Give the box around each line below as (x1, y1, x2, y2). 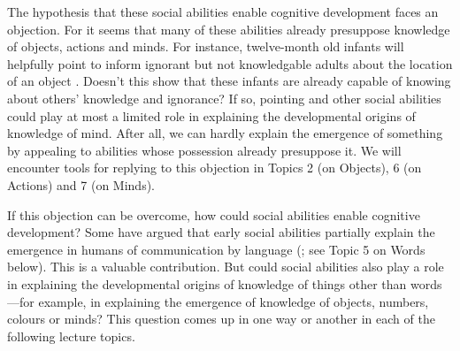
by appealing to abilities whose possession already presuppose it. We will (7, 141, 402, 159)
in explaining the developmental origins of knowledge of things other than (7, 274, 407, 293)
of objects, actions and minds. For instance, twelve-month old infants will (7, 37, 404, 56)
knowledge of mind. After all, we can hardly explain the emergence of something (7, 124, 443, 142)
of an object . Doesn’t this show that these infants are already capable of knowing (7, 72, 451, 90)
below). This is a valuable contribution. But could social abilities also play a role (7, 257, 444, 276)
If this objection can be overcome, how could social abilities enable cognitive (7, 205, 420, 224)
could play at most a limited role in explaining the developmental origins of (7, 106, 416, 125)
